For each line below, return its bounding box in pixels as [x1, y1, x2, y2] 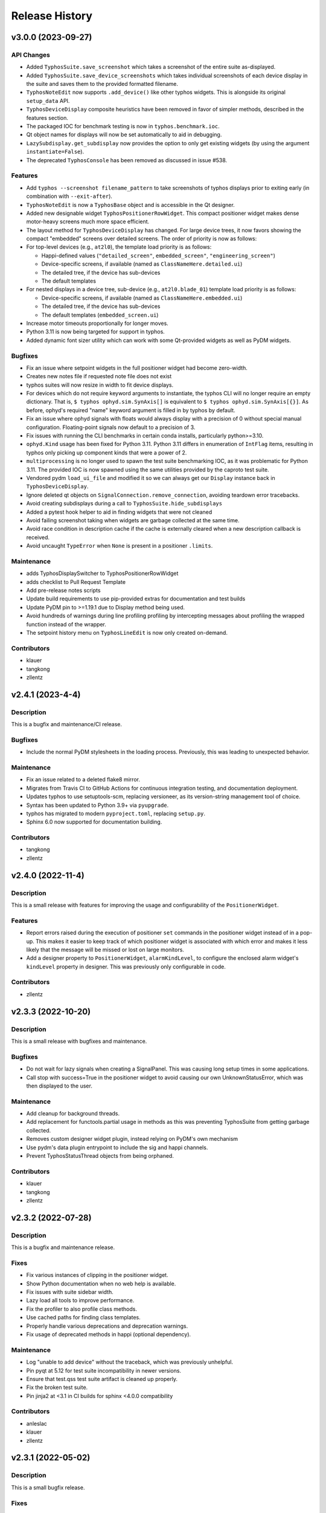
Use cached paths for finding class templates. [26, 1314, 141, 1321]
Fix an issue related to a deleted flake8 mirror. [26, 776, 140, 783]
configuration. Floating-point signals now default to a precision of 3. [26, 424, 196, 431]
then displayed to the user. [26, 1082, 93, 1089]
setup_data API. [26, 97, 70, 104]
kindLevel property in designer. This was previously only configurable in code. [26, 963, 226, 970]
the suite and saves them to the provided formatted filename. [26, 80, 178, 88]
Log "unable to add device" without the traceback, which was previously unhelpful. [26, 1359, 234, 1366]
